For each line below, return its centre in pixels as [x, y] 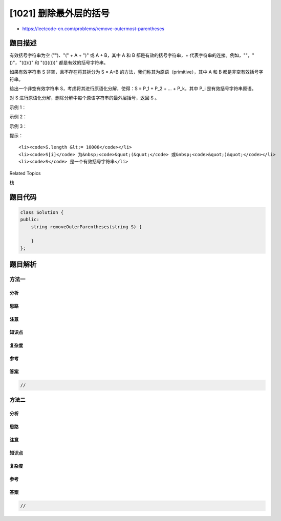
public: [30, 220]
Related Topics [25, 173]
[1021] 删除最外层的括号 [60, 13]
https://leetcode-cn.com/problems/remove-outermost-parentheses [93, 29]
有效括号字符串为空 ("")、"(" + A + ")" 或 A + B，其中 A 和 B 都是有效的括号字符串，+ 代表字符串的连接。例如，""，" [132, 55]
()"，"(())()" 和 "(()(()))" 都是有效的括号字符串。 [59, 62]
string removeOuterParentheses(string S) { [86, 227]
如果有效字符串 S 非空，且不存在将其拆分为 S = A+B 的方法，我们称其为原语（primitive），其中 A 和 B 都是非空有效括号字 [136, 72]
